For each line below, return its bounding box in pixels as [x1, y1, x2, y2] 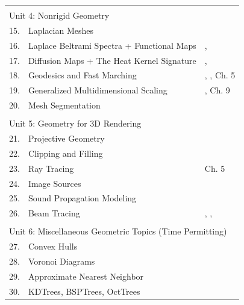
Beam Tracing [28, 207, 80, 219]
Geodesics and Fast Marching [28, 69, 137, 81]
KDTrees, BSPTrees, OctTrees [28, 285, 140, 297]
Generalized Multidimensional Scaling [28, 84, 167, 96]
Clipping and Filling [28, 146, 103, 159]
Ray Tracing [28, 162, 74, 174]
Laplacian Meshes [28, 24, 93, 36]
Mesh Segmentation [28, 99, 101, 112]
